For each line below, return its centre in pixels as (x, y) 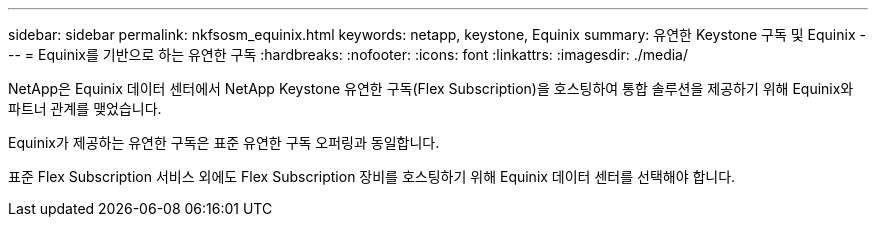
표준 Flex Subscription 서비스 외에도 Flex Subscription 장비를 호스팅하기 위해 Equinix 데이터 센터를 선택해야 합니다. (372, 176)
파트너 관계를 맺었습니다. (85, 108)
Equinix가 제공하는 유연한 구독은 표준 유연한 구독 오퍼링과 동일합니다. (224, 142)
